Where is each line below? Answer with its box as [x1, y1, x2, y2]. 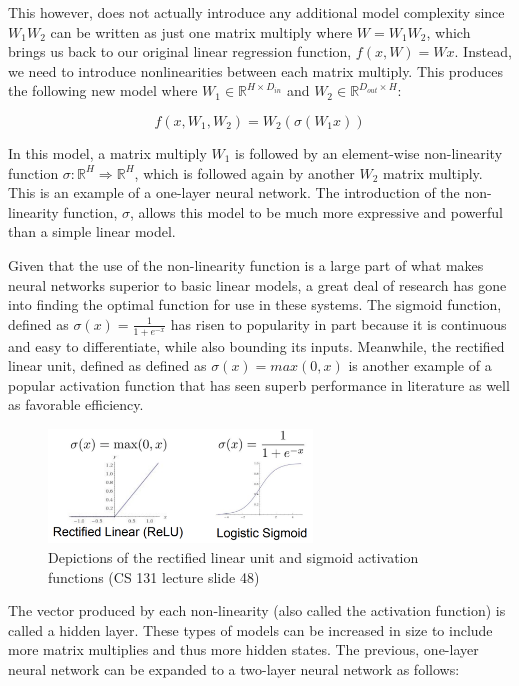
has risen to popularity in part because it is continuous [170, 313, 507, 334]
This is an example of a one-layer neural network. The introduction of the [8, 182, 460, 203]
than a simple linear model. [8, 221, 176, 242]
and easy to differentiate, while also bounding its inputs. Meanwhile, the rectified [8, 335, 505, 356]
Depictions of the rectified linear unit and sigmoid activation [48, 546, 419, 567]
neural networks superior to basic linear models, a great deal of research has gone [8, 274, 507, 295]
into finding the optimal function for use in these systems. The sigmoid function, [8, 294, 502, 315]
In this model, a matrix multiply [8, 142, 207, 163]
